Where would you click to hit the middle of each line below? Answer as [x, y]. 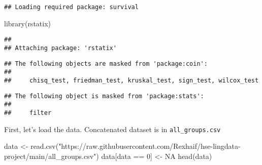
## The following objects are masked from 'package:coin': [106, 64]
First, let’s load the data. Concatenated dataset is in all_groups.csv [112, 129]
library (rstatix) [28, 23]
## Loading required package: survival [71, 7]
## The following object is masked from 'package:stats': [104, 96]
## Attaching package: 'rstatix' [60, 48]
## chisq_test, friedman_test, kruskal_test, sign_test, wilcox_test [132, 80]
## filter [28, 113]
